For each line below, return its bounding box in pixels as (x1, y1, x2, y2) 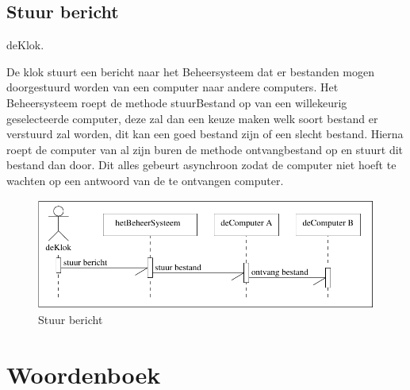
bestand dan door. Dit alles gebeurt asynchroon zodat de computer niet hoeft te (6, 156, 397, 173)
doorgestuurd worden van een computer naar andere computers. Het (6, 79, 339, 95)
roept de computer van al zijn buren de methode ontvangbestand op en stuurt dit (6, 141, 404, 157)
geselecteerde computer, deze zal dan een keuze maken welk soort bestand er (6, 110, 378, 126)
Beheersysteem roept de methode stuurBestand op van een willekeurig (6, 94, 347, 110)
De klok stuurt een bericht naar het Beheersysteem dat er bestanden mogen (6, 63, 375, 79)
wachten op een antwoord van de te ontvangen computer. (6, 172, 284, 188)
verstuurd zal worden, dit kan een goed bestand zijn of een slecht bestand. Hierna (6, 125, 404, 142)
